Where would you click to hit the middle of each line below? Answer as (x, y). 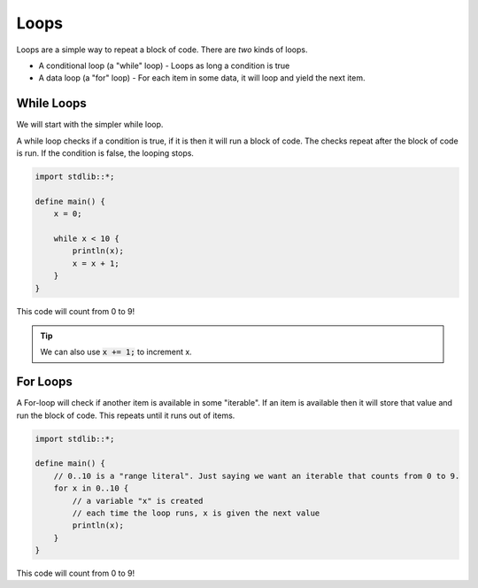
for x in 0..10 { (91, 488)
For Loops (44, 382)
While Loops (52, 103)
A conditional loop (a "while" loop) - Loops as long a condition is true (164, 66)
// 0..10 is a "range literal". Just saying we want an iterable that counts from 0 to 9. (257, 476)
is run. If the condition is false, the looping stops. (105, 153)
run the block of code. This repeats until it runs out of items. (126, 415)
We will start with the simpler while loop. (90, 125)
